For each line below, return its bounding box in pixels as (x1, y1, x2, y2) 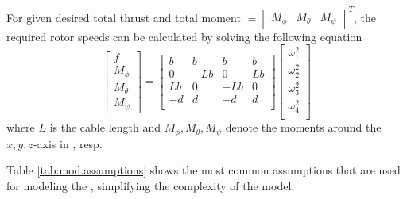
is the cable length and (49, 119, 161, 136)
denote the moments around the (225, 119, 382, 136)
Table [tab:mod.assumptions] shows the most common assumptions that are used (6, 162, 401, 178)
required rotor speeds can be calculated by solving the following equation (6, 28, 362, 44)
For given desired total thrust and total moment (6, 9, 241, 25)
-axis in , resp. (33, 135, 103, 151)
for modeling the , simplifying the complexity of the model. (6, 177, 295, 193)
